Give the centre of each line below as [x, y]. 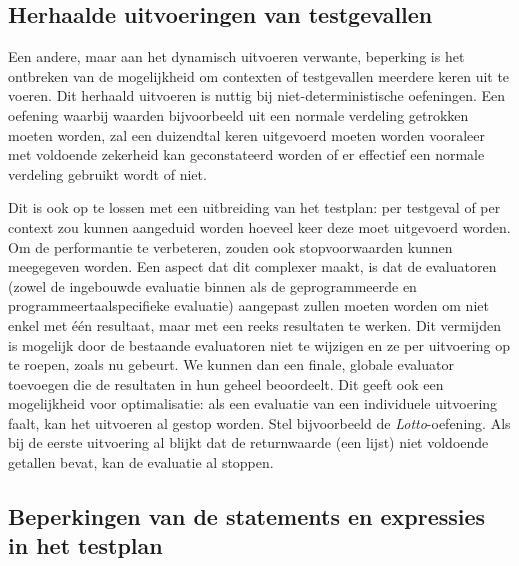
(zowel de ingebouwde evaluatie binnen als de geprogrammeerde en [212, 285]
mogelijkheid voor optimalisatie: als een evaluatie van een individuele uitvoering [253, 403]
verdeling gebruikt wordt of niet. [107, 173]
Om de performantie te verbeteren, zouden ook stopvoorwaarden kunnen [230, 246]
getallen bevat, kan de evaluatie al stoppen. [141, 462]
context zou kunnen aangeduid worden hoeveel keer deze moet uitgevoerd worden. [259, 226]
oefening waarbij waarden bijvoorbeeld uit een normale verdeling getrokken [238, 114]
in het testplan [85, 545]
